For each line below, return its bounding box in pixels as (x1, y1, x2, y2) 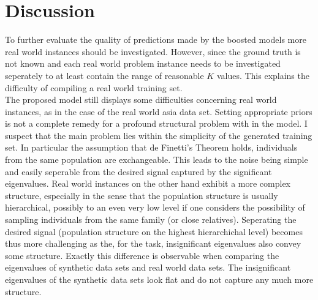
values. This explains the (216, 69, 309, 81)
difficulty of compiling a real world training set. (5, 81, 183, 94)
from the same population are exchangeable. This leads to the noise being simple (5, 153, 308, 166)
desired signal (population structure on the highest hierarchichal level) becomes (5, 225, 303, 238)
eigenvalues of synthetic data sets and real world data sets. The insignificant (5, 261, 291, 274)
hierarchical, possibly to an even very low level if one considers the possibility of (5, 201, 305, 214)
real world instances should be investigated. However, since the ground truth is (5, 45, 301, 58)
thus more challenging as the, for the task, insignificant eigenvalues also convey (5, 237, 301, 250)
